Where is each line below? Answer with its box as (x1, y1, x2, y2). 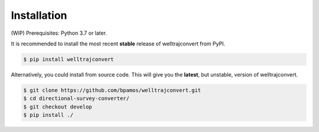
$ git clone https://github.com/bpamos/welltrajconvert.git (23, 87, 201, 94)
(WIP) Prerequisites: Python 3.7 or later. (11, 29, 108, 37)
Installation (11, 9, 67, 22)
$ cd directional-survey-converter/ (23, 95, 130, 102)
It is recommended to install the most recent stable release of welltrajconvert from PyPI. (11, 40, 226, 47)
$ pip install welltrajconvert (23, 56, 115, 62)
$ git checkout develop (23, 103, 93, 110)
